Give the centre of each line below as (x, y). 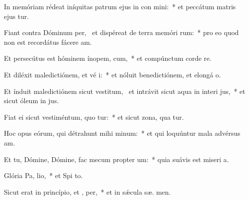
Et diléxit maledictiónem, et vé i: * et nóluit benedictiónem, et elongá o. (113, 74)
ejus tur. (17, 16)
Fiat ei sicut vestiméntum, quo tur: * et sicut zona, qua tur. (94, 117)
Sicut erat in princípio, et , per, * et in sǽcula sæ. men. (87, 191)
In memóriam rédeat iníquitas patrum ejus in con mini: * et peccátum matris (120, 6)
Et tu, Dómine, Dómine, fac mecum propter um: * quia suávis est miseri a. (116, 159)
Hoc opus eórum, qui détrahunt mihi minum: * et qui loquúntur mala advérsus (122, 133)
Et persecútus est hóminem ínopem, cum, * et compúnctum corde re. (108, 58)
